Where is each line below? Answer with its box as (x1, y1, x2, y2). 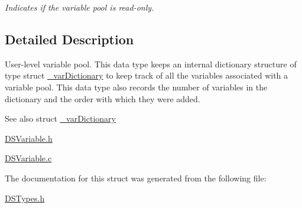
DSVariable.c (5, 152, 52, 164)
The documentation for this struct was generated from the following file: (5, 171, 267, 184)
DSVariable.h (5, 132, 53, 144)
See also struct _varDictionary (5, 112, 116, 125)
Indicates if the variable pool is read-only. (5, 1, 154, 13)
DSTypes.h (5, 191, 45, 204)
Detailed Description (5, 30, 134, 48)
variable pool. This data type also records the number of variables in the (5, 80, 268, 93)
